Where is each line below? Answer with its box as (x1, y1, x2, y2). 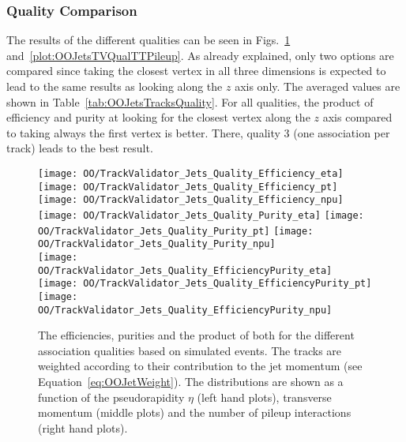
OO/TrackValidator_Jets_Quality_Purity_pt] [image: (38, 225, 314, 237)
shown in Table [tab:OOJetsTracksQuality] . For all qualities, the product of (6, 93, 374, 110)
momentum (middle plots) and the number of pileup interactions (38, 404, 351, 421)
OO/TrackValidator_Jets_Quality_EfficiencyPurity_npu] (38, 304, 333, 316)
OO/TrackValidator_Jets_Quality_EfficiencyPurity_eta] (38, 264, 333, 276)
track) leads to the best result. (6, 140, 153, 156)
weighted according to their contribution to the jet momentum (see (38, 358, 363, 374)
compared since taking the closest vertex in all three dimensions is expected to (6, 62, 386, 79)
